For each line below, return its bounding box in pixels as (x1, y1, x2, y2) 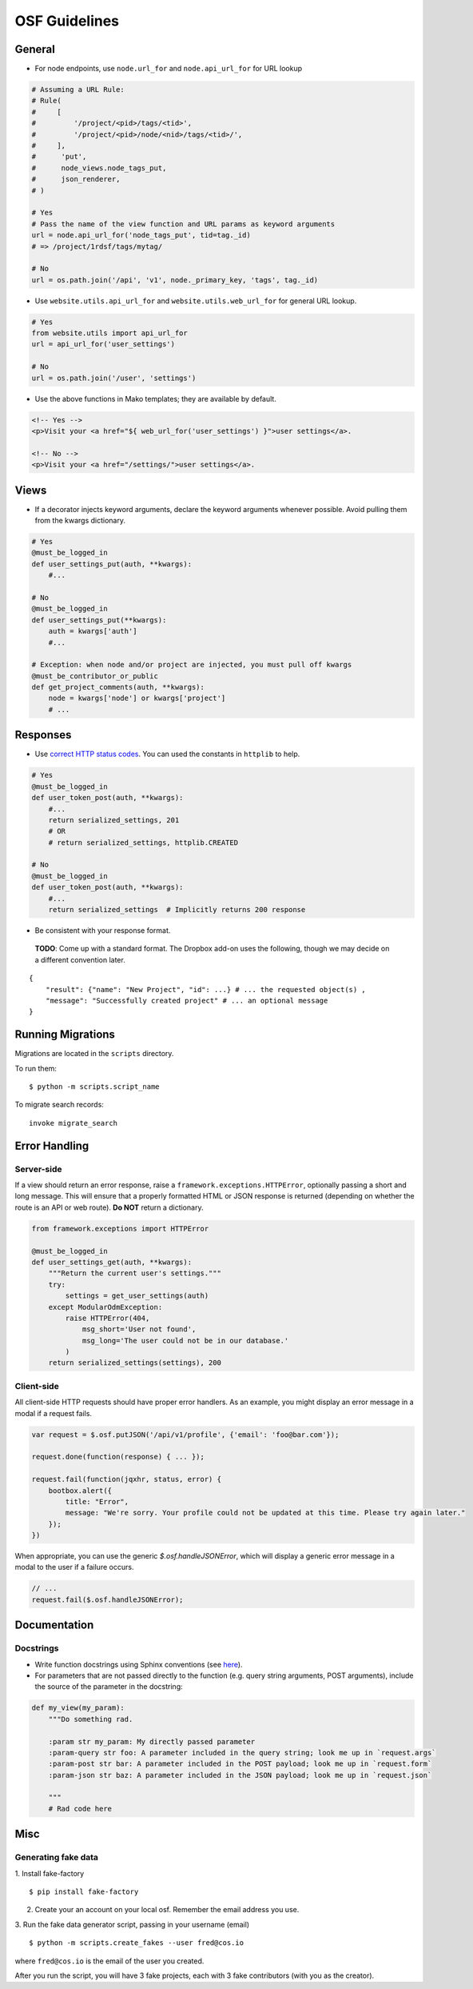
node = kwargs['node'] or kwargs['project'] (48, 694, 226, 703)
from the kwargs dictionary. (34, 516, 125, 526)
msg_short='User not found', (81, 1325, 197, 1334)
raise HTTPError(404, (65, 1313, 150, 1323)
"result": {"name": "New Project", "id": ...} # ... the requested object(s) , (45, 985, 367, 994)
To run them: (14, 1063, 58, 1073)
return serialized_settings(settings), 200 (48, 1359, 221, 1367)
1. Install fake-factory (14, 1868, 85, 1878)
